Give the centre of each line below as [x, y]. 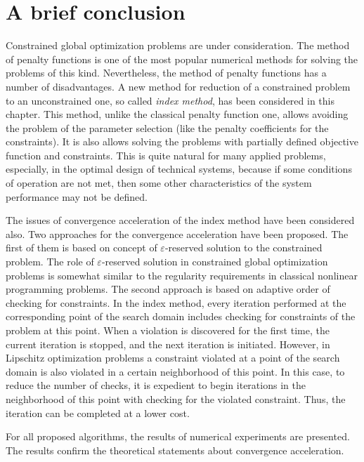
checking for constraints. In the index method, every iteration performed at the [176, 302]
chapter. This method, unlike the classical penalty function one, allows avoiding [177, 114]
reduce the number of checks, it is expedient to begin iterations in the [156, 385]
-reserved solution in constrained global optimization [215, 262]
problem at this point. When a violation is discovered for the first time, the [168, 330]
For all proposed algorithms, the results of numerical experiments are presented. [178, 436]
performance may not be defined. [77, 196]
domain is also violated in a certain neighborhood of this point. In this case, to [175, 371]
